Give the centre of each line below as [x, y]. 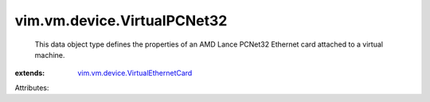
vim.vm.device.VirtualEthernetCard [135, 73]
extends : [30, 73]
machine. [50, 55]
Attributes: [32, 88]
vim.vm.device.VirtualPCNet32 [121, 21]
